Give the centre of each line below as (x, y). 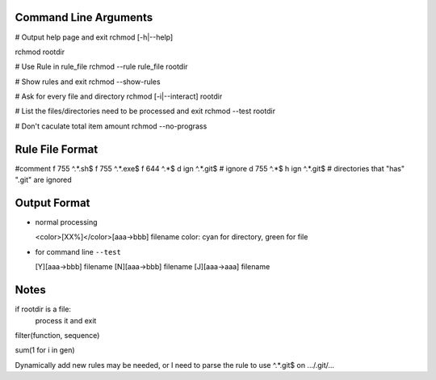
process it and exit (66, 320)
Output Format (52, 203)
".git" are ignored (43, 180)
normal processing (66, 222)
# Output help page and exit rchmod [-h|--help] (94, 37)
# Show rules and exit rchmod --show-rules (88, 82)
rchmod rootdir (40, 52)
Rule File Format (57, 149)
